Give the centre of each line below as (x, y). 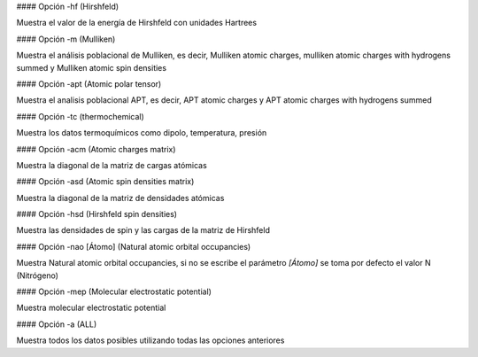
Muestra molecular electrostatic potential (91, 308)
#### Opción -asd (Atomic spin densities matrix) (105, 182)
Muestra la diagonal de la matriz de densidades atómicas (120, 198)
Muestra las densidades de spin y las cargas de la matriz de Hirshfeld (143, 230)
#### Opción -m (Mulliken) (66, 39)
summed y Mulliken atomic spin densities (92, 67)
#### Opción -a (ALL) (57, 324)
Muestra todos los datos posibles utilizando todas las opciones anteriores (150, 340)
